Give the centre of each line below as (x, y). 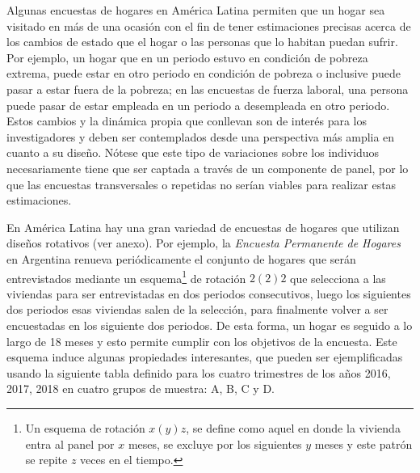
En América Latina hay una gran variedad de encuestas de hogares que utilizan (203, 227)
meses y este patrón (363, 443)
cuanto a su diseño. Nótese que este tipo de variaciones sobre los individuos (193, 152)
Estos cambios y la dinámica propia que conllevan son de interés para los (187, 121)
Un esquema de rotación (85, 427)
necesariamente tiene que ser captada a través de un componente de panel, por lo (208, 168)
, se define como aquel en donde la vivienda (293, 427)
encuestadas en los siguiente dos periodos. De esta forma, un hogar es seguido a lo (210, 325)
